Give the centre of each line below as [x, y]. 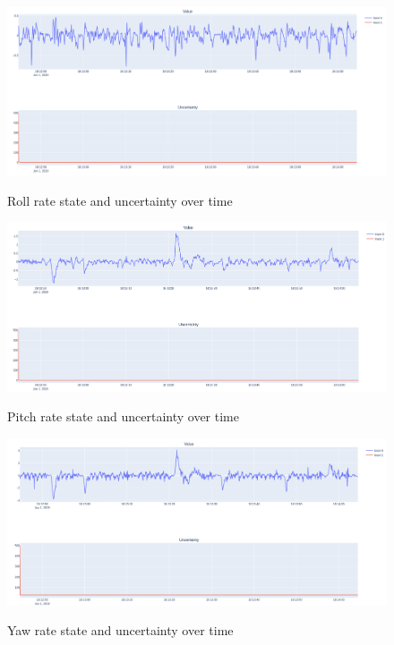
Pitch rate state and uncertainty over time [123, 416]
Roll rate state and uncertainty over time [120, 200]
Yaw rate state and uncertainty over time [120, 630]
